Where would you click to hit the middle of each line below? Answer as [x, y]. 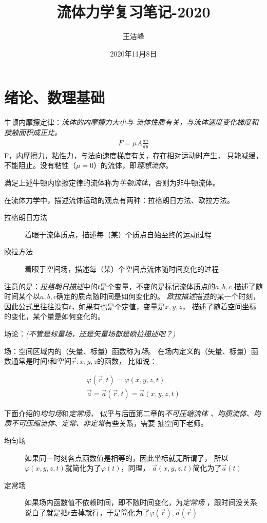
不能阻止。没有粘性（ [40, 165]
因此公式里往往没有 [36, 306]
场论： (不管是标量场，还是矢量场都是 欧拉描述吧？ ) [90, 333]
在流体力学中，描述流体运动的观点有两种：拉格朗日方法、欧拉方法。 [119, 200]
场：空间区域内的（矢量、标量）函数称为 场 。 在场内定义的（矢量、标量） [128, 351]
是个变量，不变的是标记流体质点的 [158, 286]
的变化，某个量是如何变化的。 [54, 316]
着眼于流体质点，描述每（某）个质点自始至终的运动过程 [118, 234]
